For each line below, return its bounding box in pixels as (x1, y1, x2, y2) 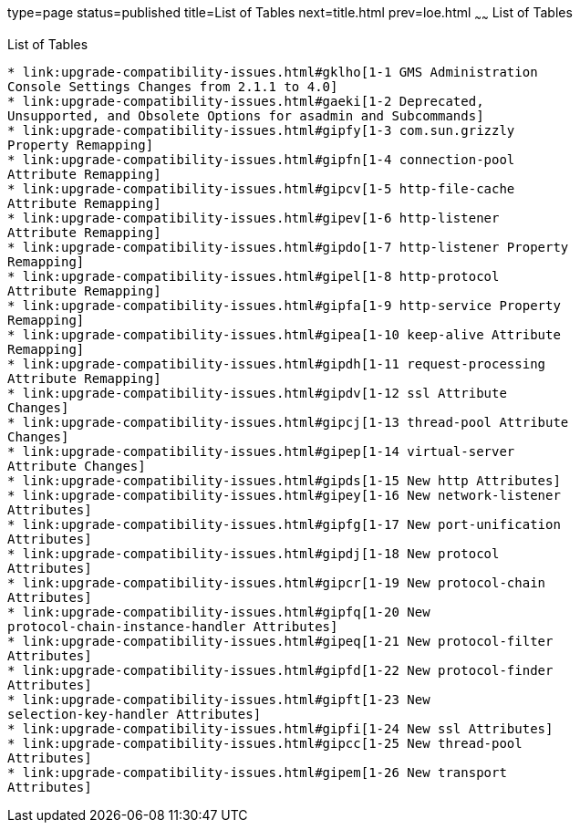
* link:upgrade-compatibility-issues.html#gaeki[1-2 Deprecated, (7, 93, 484, 109)
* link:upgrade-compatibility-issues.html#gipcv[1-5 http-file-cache (7, 181, 515, 196)
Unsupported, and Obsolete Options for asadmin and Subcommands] (7, 108, 484, 123)
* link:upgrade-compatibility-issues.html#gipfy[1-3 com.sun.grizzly (7, 122, 515, 138)
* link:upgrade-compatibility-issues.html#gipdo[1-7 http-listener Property (7, 239, 569, 254)
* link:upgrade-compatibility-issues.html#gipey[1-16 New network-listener (7, 487, 561, 503)
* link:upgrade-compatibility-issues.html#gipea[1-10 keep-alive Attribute (7, 327, 561, 342)
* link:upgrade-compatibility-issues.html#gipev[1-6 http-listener (7, 210, 500, 225)
